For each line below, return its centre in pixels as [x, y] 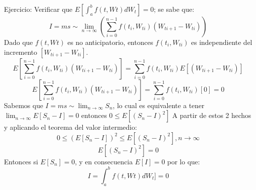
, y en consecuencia [104, 161]
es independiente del [222, 42]
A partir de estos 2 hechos [212, 115]
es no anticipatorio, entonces [110, 42]
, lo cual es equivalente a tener [159, 105]
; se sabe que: [174, 9]
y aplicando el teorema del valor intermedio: [71, 127]
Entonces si [21, 161]
